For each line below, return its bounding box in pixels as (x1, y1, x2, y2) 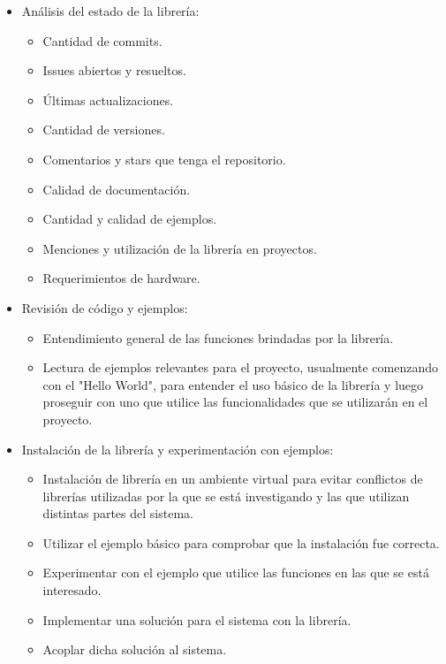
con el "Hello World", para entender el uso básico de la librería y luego (42, 375, 424, 393)
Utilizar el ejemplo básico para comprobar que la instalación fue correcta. (42, 533, 440, 552)
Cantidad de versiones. (42, 120, 165, 139)
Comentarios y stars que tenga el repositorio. (42, 149, 286, 168)
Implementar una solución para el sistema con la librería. (42, 610, 352, 629)
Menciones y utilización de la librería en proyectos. (42, 239, 317, 257)
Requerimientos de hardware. (42, 269, 200, 287)
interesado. (42, 581, 102, 599)
